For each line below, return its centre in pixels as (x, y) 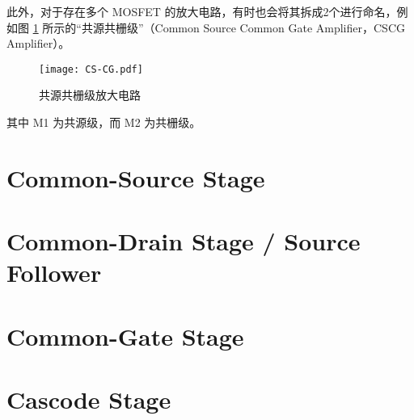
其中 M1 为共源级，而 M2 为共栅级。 (104, 122)
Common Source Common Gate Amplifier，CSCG (280, 27)
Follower (54, 273)
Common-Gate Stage (125, 336)
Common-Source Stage (136, 177)
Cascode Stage (89, 399)
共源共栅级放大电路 (90, 95)
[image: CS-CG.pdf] (91, 69)
